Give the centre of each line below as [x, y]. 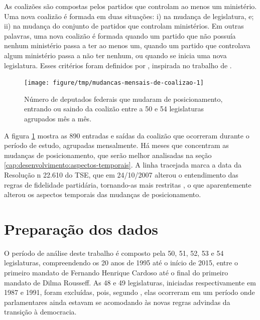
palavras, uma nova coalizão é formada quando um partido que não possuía [120, 35]
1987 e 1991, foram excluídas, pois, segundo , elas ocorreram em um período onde [129, 292]
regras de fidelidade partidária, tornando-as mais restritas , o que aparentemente [128, 184]
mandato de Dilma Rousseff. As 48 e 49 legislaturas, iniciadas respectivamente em [130, 282]
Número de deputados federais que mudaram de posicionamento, [123, 99]
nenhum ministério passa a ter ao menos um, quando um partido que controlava [127, 45]
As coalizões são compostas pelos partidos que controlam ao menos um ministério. [131, 6]
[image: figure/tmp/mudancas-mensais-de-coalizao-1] [114, 83]
